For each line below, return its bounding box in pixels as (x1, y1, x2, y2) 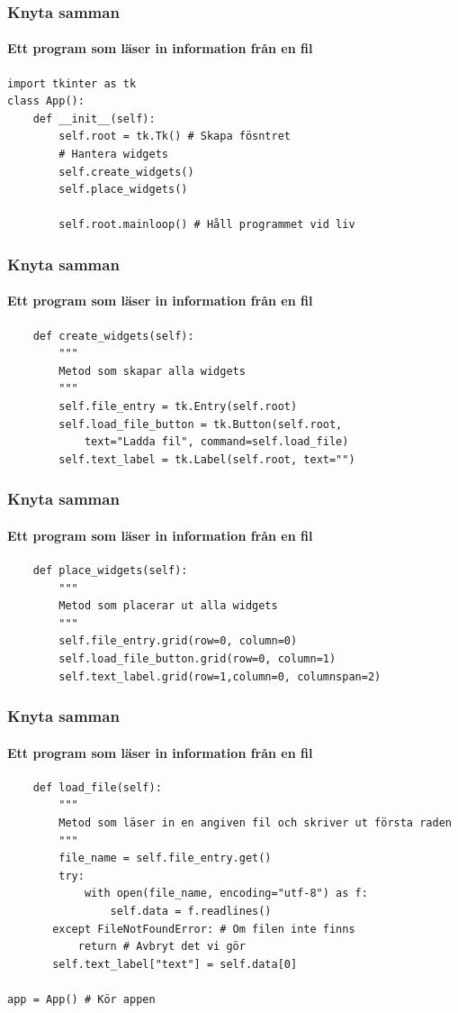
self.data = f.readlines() (110, 904, 272, 917)
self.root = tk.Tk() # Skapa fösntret (58, 130, 291, 143)
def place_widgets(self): (32, 564, 188, 578)
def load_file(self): (32, 780, 162, 794)
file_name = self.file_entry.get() (58, 852, 272, 865)
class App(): (7, 95, 85, 108)
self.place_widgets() (58, 183, 188, 196)
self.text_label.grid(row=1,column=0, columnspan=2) (58, 670, 382, 683)
